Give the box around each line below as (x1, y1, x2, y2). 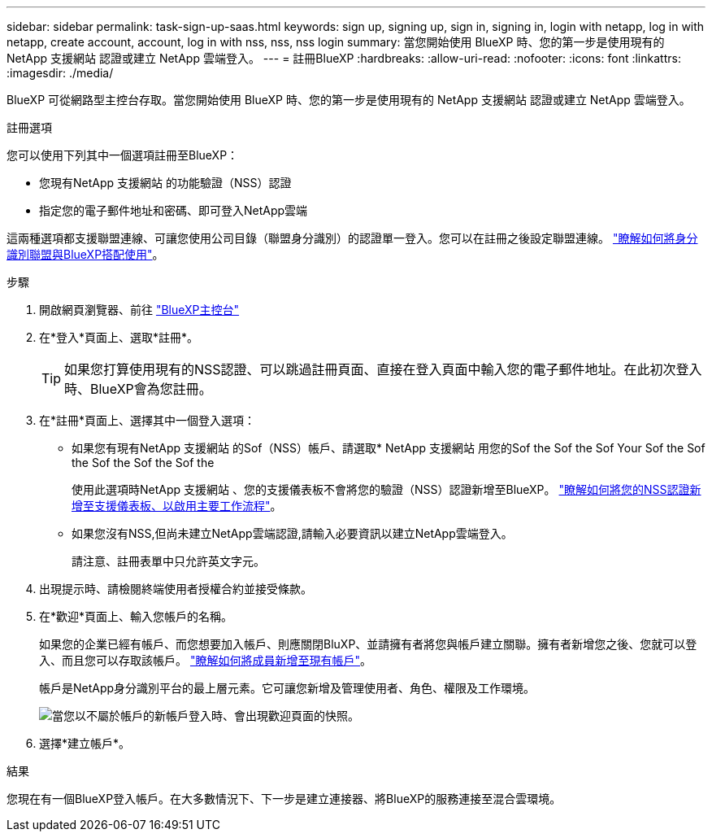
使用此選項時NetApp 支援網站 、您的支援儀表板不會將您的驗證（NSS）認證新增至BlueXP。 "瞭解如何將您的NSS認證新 (72, 482, 701, 496)
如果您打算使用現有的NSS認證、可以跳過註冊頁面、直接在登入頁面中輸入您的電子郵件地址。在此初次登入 (64, 361, 702, 378)
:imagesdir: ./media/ (7, 66, 114, 80)
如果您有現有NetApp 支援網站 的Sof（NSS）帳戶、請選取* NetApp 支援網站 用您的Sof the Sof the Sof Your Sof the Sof (72, 441, 705, 455)
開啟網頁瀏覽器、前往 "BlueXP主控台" (39, 303, 240, 316)
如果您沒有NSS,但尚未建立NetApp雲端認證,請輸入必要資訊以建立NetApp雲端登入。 (72, 526, 513, 540)
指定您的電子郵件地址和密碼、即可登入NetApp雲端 (39, 203, 308, 217)
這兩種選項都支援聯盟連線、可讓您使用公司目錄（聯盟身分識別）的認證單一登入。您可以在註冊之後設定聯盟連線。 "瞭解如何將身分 (7, 231, 698, 245)
